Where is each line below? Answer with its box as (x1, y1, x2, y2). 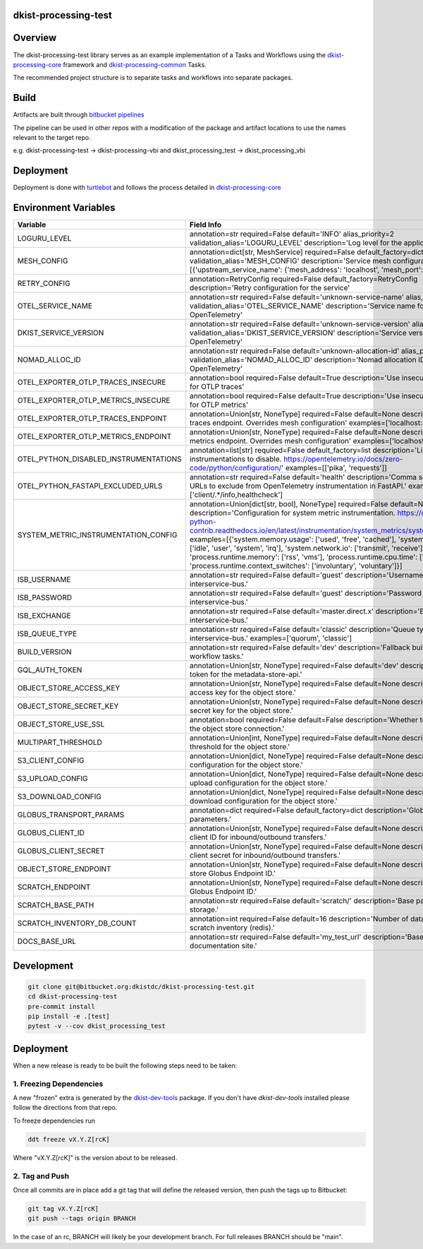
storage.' (189, 904, 219, 914)
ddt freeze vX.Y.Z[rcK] (27, 1135, 111, 1143)
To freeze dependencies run (13, 1116, 95, 1125)
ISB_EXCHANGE (17, 611, 71, 621)
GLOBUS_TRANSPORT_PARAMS (17, 810, 125, 820)
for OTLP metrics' (189, 400, 249, 410)
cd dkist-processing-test (27, 993, 118, 1000)
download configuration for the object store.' (189, 796, 338, 806)
